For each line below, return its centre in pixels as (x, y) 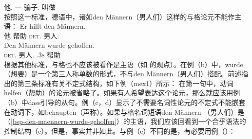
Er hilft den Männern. (53, 26)
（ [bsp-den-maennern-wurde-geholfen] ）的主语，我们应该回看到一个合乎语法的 (125, 121)
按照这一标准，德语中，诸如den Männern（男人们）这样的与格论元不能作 (119, 16)
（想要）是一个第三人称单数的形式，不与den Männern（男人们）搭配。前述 (123, 74)
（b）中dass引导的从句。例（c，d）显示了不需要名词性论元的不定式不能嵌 (121, 102)
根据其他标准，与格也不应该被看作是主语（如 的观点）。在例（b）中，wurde (124, 64)
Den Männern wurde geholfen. (49, 45)
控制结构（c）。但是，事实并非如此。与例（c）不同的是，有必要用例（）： (120, 130)
